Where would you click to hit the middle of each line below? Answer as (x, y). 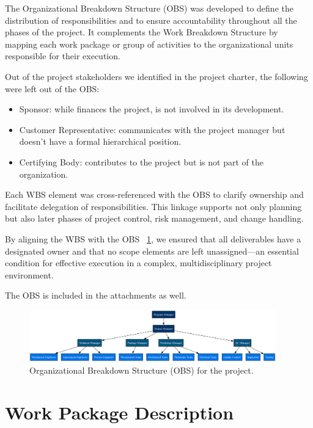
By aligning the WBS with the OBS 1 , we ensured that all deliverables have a (153, 238)
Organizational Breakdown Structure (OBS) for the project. (142, 370)
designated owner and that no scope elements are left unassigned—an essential (152, 251)
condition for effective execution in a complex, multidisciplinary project (138, 263)
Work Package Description (120, 412)
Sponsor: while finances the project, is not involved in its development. (152, 109)
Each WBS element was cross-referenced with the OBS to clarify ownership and (154, 194)
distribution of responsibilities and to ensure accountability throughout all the (151, 20)
